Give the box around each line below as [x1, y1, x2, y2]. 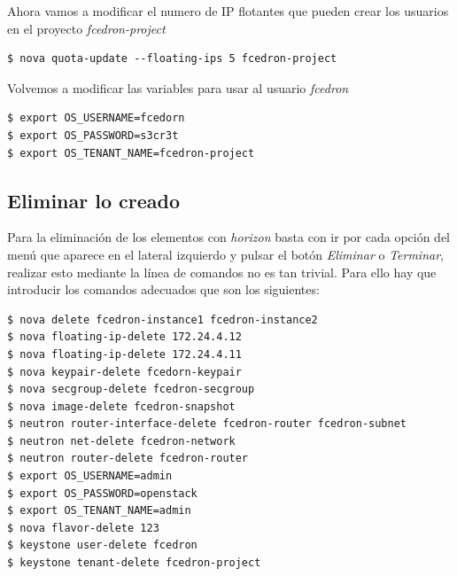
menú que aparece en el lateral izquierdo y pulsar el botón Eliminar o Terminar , [7, 245, 445, 263]
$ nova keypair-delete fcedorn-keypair [7, 365, 242, 378]
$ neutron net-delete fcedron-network [7, 434, 236, 448]
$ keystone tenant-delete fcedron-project [7, 557, 261, 570]
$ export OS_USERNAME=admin [7, 470, 173, 483]
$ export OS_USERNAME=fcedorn [7, 112, 185, 125]
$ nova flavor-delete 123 [7, 521, 159, 534]
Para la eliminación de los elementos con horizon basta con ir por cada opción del [7, 228, 451, 246]
